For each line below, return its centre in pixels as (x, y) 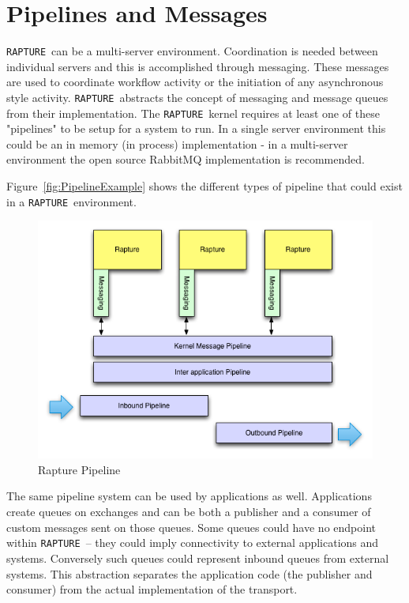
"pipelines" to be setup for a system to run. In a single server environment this (196, 128)
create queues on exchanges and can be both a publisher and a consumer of (189, 512)
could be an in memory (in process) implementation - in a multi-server (177, 143)
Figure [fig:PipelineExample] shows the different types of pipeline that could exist (204, 186)
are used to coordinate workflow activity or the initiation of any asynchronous (195, 82)
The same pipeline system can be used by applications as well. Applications (189, 496)
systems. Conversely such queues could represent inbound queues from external (198, 558)
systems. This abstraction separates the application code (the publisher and (189, 573)
